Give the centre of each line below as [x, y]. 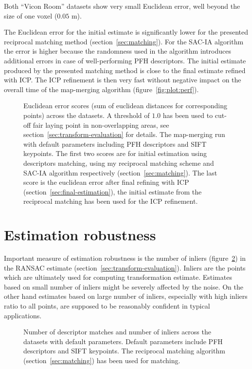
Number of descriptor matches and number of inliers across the [117, 332]
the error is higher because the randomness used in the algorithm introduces [118, 51]
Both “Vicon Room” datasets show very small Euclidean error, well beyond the [122, 6]
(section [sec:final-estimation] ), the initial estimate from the [113, 191]
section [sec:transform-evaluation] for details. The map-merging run [124, 134]
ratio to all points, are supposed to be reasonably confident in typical [107, 305]
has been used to [188, 115]
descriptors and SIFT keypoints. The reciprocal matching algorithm [124, 351]
